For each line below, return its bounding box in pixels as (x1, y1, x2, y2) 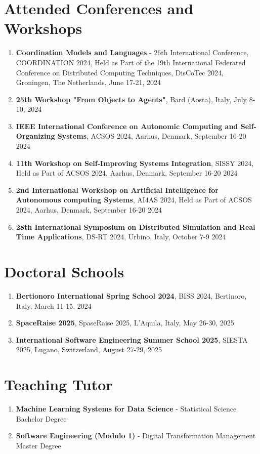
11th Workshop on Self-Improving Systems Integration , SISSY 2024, (16, 157, 254, 168)
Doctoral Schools (4, 261, 124, 281)
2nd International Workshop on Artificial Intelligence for (16, 184, 219, 195)
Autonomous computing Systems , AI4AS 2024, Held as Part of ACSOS (16, 194, 252, 205)
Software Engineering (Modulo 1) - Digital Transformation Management (16, 430, 256, 441)
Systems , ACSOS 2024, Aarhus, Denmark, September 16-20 (57, 131, 246, 141)
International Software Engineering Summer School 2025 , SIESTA (16, 334, 248, 345)
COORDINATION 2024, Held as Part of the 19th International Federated (16, 57, 246, 67)
